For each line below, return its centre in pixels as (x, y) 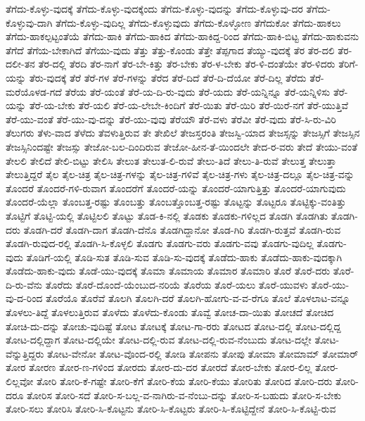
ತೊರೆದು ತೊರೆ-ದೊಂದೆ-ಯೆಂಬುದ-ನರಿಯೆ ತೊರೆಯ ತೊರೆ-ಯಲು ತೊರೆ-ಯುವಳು (177, 284)
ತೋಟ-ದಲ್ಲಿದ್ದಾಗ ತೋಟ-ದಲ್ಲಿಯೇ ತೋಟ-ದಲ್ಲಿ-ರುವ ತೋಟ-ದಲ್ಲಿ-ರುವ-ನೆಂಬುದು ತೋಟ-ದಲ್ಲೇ (159, 340)
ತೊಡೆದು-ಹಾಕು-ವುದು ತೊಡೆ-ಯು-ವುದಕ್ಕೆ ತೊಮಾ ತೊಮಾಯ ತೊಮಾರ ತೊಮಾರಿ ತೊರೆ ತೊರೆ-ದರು (168, 271)
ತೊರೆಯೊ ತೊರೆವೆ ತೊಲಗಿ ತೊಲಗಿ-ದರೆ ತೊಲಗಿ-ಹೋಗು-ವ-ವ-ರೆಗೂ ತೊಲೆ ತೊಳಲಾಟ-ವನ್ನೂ (198, 298)
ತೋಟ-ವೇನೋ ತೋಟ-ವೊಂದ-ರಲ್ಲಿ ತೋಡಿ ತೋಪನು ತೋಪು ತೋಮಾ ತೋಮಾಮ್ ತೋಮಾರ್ (203, 353)
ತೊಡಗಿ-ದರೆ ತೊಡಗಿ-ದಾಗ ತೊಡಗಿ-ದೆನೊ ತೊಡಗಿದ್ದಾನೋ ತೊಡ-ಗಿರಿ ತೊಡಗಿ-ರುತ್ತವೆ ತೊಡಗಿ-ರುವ (182, 229)
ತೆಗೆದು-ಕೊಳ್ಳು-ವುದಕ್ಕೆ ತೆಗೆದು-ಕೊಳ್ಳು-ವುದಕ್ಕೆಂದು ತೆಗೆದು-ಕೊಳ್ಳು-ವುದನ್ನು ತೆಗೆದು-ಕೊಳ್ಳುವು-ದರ (154, 8)
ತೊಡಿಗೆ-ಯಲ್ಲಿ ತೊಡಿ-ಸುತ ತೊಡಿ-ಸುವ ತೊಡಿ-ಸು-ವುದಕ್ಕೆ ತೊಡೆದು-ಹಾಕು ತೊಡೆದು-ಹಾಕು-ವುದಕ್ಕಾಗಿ (184, 257)
